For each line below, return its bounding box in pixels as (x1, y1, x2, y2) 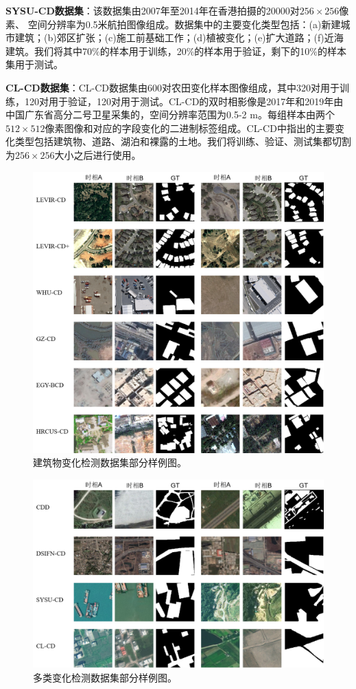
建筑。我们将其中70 (5, 43, 92, 58)
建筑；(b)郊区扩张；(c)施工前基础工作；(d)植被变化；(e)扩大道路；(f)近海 (14, 30, 344, 45)
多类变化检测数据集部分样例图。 (33, 670, 177, 684)
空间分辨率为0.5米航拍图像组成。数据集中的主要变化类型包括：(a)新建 (27, 17, 341, 31)
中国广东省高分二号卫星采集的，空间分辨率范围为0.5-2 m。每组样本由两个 (5, 107, 335, 122)
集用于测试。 (5, 57, 63, 72)
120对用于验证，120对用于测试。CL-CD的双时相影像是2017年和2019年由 (24, 94, 344, 108)
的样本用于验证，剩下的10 (194, 43, 310, 58)
